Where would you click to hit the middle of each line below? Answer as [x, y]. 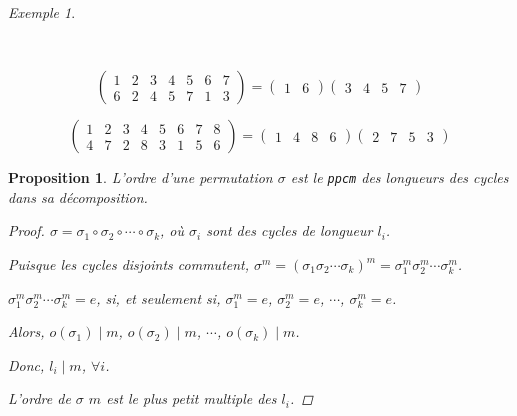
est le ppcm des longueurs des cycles [399, 177]
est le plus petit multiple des [191, 398]
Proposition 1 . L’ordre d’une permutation [140, 177]
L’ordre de [39, 398]
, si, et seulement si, [158, 297]
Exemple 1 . [42, 12]
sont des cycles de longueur [289, 230]
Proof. [26, 230]
